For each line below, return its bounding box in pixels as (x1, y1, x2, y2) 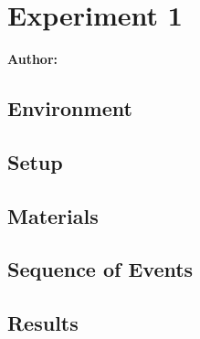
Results (7, 309, 79, 337)
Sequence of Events (7, 255, 194, 283)
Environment (7, 94, 132, 122)
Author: (7, 49, 58, 69)
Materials (7, 201, 99, 229)
